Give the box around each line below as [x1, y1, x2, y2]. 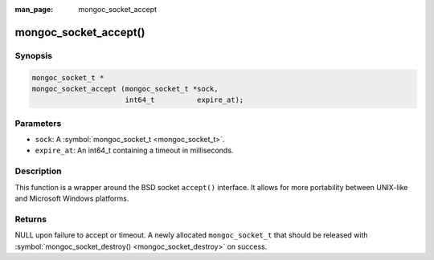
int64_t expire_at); [125, 95, 244, 104]
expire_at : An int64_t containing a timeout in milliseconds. [35, 145, 234, 156]
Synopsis [14, 50, 52, 61]
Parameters [14, 117, 62, 128]
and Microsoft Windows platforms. [14, 193, 129, 203]
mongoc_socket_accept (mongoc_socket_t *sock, [31, 84, 219, 93]
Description [14, 165, 62, 177]
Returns [14, 213, 47, 225]
